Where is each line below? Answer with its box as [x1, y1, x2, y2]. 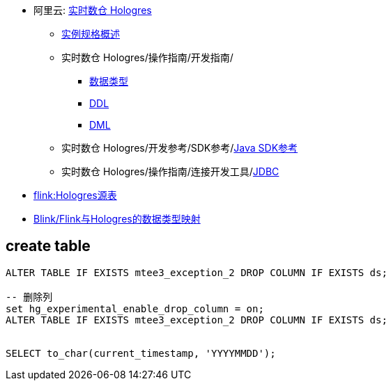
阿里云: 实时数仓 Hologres [33, 4, 152, 16]
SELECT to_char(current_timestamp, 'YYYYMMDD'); [6, 347, 276, 359]
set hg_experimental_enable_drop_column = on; [6, 303, 264, 314]
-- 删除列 [6, 291, 53, 303]
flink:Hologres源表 [33, 189, 117, 201]
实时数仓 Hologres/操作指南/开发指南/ [61, 51, 233, 63]
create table [6, 237, 91, 255]
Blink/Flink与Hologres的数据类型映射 [33, 213, 201, 225]
